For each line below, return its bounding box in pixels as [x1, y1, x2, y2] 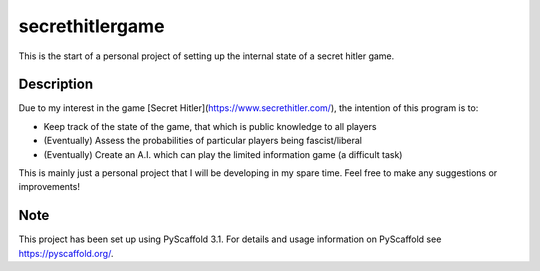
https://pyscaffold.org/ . [18, 247, 114, 259]
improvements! [18, 181, 80, 193]
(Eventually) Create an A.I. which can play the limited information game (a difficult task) [43, 148, 403, 160]
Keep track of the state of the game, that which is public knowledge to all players [43, 120, 377, 132]
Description [18, 76, 94, 93]
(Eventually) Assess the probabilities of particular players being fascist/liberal [43, 135, 362, 147]
